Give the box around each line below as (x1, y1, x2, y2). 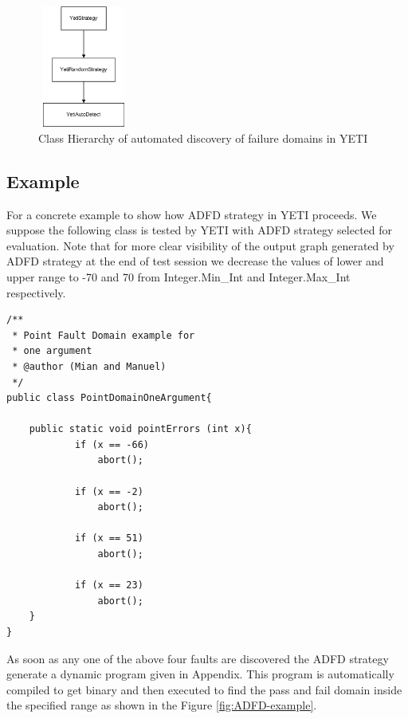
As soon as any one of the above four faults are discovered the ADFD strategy (6, 650, 389, 666)
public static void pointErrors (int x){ (29, 423, 252, 435)
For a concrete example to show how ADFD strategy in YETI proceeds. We (6, 206, 377, 222)
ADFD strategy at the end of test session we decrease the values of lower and (6, 253, 384, 269)
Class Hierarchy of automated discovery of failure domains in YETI (38, 129, 368, 146)
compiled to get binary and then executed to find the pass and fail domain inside (6, 681, 402, 697)
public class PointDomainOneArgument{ (6, 392, 212, 404)
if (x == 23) (74, 580, 143, 591)
